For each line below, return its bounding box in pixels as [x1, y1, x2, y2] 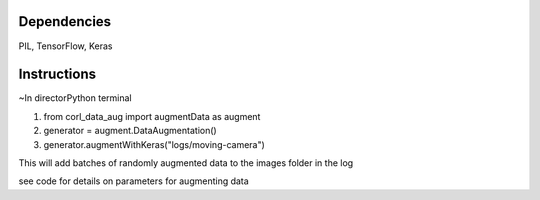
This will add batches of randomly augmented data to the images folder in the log [18, 156, 354, 169]
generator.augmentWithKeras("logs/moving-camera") [43, 138, 265, 150]
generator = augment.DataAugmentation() [43, 125, 217, 137]
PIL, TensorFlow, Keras [18, 40, 113, 52]
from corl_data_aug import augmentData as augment [43, 110, 261, 122]
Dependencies [18, 13, 112, 30]
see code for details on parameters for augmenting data [18, 175, 249, 187]
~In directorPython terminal [18, 92, 132, 104]
